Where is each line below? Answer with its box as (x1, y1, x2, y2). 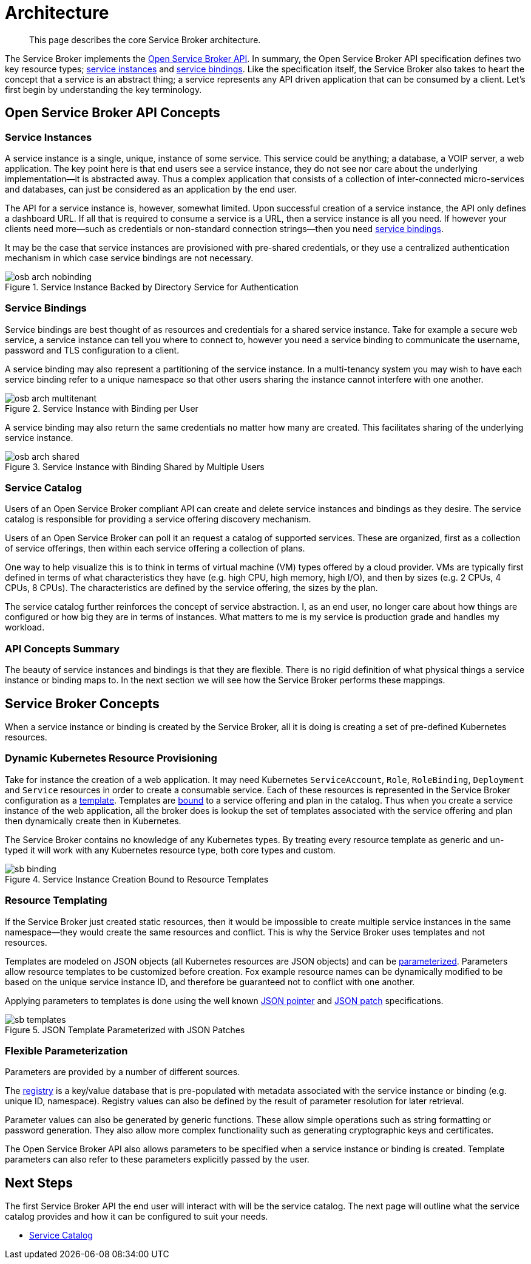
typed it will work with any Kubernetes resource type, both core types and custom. (5, 844, 336, 855)
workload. (5, 622, 45, 633)
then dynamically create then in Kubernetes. (5, 815, 181, 826)
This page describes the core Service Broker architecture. (29, 34, 261, 45)
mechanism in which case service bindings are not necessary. (5, 252, 254, 263)
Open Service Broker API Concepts (5, 105, 220, 121)
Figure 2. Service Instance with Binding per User (5, 403, 198, 414)
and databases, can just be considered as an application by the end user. (5, 183, 297, 194)
